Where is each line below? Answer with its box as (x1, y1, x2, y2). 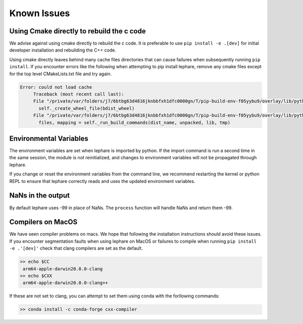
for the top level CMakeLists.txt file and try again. (9, 71, 112, 77)
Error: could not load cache (20, 84, 92, 90)
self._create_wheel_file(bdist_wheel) (38, 105, 135, 111)
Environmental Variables (9, 134, 88, 143)
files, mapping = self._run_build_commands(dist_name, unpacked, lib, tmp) (38, 119, 231, 125)
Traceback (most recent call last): (33, 91, 124, 97)
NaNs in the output (9, 191, 70, 200)
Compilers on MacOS (9, 218, 78, 226)
